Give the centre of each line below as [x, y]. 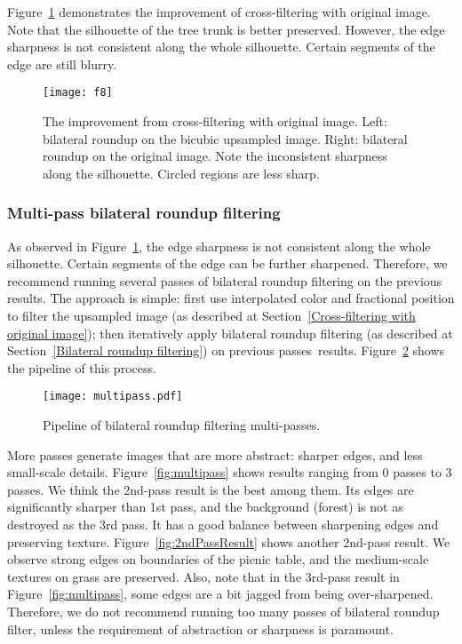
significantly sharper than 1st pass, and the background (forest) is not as [205, 507]
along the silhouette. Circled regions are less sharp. [181, 173]
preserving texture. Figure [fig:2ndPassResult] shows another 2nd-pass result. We [229, 541]
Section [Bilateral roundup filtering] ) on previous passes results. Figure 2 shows [226, 350]
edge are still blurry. [62, 64]
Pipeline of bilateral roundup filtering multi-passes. [182, 425]
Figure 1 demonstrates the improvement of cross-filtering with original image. [219, 12]
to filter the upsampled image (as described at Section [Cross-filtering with [211, 315]
